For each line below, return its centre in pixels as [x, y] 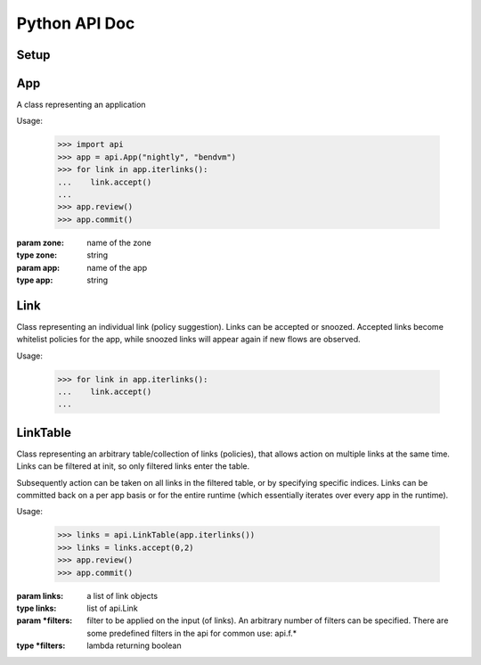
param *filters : [45, 620]
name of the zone [119, 242]
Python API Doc [76, 23]
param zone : [40, 242]
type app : [35, 280]
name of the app [117, 267]
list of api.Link [112, 608]
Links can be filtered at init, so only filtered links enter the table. [133, 466]
